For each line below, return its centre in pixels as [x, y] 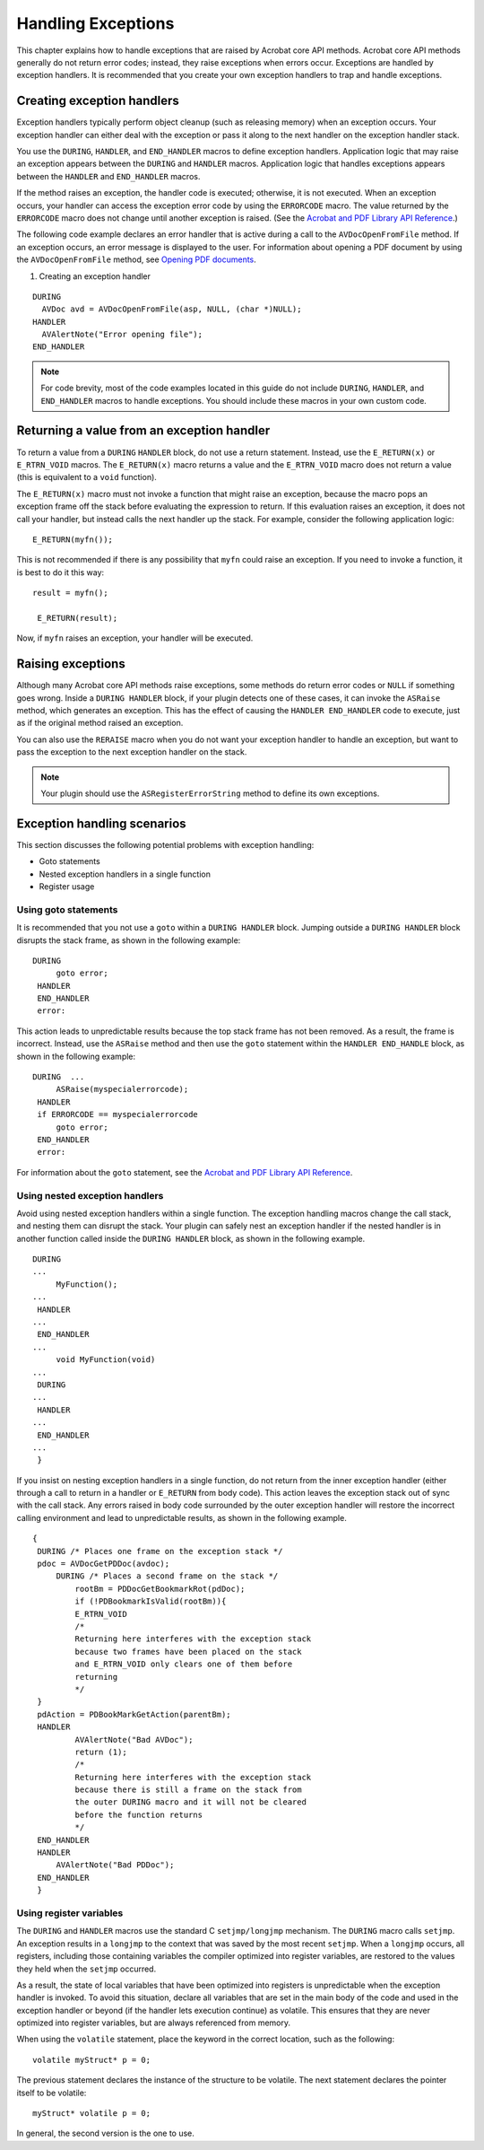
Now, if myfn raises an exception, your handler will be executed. [135, 638]
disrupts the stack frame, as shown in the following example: [129, 940]
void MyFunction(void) [106, 1360]
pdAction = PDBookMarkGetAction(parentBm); [134, 1714]
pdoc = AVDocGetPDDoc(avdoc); [104, 1564]
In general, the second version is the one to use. [105, 2133]
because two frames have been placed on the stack [188, 1652]
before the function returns [139, 1814]
